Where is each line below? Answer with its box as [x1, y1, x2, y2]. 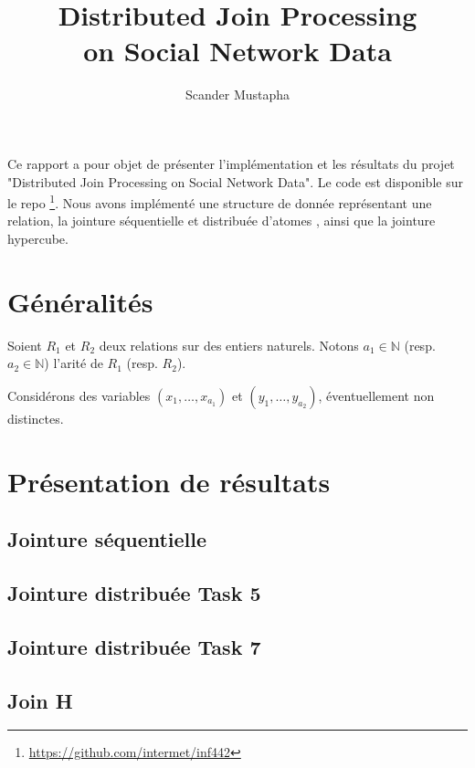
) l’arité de [44, 353, 103, 373]
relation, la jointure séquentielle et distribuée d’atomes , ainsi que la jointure [7, 211, 436, 230]
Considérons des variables [7, 385, 151, 405]
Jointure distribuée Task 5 [7, 578, 261, 606]
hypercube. [7, 228, 69, 247]
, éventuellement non [318, 385, 435, 405]
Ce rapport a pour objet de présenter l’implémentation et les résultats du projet [7, 153, 455, 173]
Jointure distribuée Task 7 [7, 632, 261, 660]
